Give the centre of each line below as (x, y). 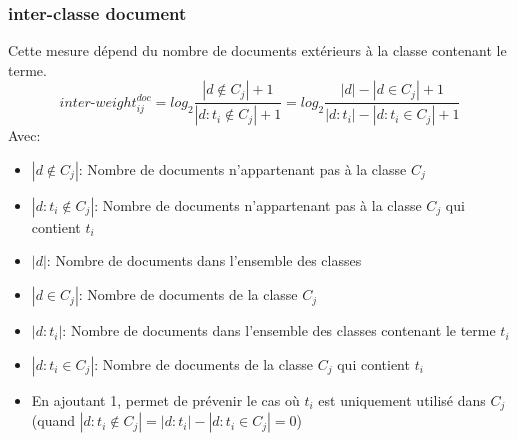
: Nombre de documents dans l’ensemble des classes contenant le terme (279, 330)
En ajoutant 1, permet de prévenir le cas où (165, 399)
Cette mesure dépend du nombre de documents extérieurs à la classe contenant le (257, 50)
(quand (53, 420)
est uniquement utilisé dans (402, 399)
